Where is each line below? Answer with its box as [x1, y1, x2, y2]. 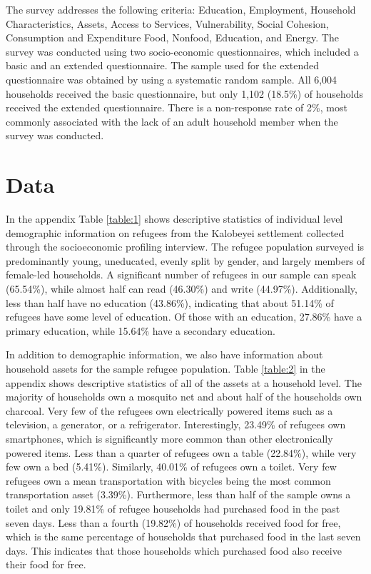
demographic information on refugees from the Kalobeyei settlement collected [6, 225, 345, 240]
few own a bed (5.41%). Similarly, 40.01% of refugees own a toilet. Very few [6, 459, 337, 474]
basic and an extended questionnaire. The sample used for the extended [6, 58, 320, 73]
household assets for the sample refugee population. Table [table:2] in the [6, 361, 325, 376]
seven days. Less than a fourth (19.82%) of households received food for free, [6, 515, 341, 530]
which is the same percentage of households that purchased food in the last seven [6, 529, 361, 544]
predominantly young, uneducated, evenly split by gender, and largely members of [6, 253, 365, 268]
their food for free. [6, 557, 86, 572]
